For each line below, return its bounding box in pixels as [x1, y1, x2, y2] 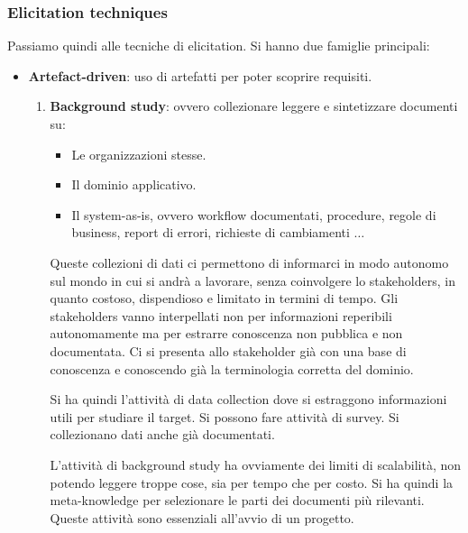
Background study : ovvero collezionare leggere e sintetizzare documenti [50, 96, 458, 115]
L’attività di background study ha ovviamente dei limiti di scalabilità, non [50, 455, 462, 473]
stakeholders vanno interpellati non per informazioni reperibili [50, 306, 392, 325]
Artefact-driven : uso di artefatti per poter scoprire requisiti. [28, 66, 372, 85]
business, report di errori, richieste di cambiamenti [71, 223, 350, 242]
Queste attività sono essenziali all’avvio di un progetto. [50, 508, 354, 527]
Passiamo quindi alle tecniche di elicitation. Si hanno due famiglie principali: [7, 36, 430, 55]
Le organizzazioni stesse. [71, 144, 206, 163]
